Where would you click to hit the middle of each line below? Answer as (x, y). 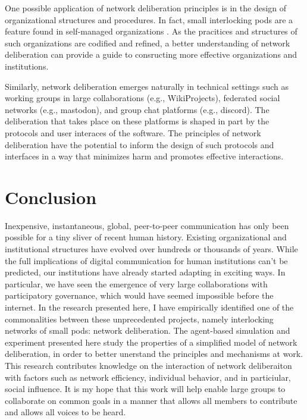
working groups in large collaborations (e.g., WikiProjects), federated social (142, 98)
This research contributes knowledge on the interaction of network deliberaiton (148, 365)
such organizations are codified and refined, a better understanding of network (148, 43)
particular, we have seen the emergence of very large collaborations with (136, 283)
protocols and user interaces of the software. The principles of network (133, 132)
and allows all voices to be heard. (65, 412)
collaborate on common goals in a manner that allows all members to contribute (151, 400)
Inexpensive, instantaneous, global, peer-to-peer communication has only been (147, 225)
